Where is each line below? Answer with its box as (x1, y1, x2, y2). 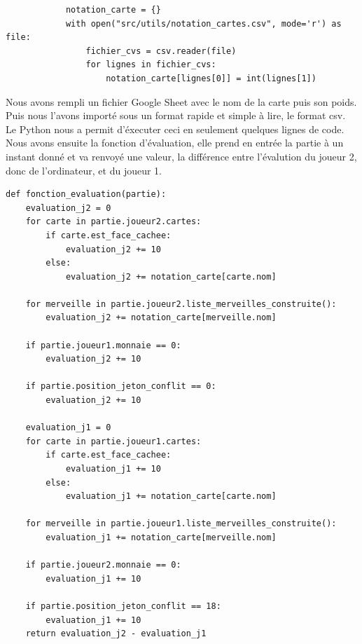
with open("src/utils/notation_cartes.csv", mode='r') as (65, 18, 342, 29)
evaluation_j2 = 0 (25, 203, 111, 213)
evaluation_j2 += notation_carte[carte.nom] (65, 271, 277, 282)
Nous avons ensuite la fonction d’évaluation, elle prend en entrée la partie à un (6, 135, 344, 150)
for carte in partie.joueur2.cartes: (25, 217, 202, 227)
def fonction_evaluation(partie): (6, 189, 167, 200)
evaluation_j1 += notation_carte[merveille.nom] (46, 532, 277, 542)
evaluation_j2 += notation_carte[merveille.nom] (46, 313, 277, 323)
